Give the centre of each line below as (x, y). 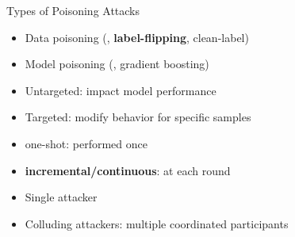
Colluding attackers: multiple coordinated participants (157, 223)
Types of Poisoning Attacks (73, 10)
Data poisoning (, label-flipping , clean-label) (137, 37)
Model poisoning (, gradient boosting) (117, 64)
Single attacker (61, 197)
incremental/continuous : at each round (128, 170)
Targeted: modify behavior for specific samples (138, 117)
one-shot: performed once (86, 143)
